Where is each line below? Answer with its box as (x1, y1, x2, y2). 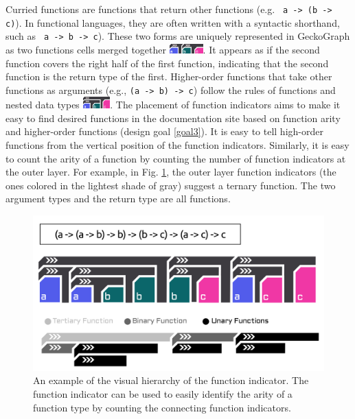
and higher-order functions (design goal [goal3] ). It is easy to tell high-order (5, 124, 323, 139)
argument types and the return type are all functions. (5, 191, 231, 206)
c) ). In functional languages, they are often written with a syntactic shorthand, (5, 15, 340, 29)
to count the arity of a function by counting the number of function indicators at (5, 151, 346, 165)
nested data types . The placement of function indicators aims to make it (5, 97, 341, 112)
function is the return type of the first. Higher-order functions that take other (5, 69, 332, 84)
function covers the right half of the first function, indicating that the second (5, 56, 329, 70)
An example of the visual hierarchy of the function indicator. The (33, 373, 309, 387)
